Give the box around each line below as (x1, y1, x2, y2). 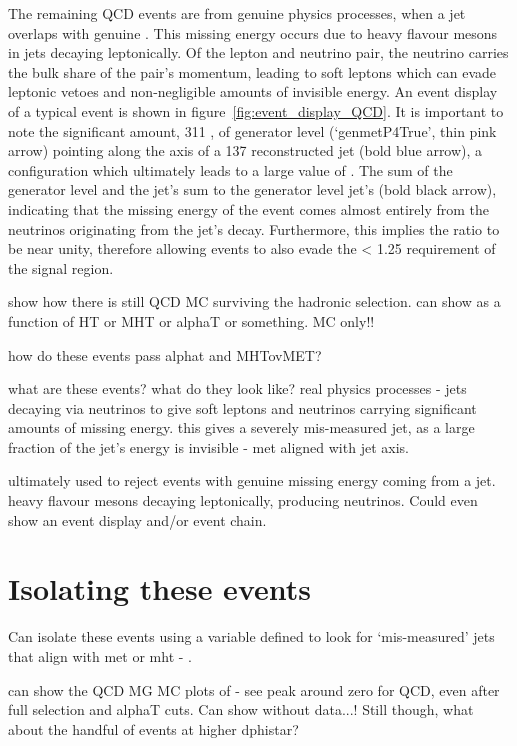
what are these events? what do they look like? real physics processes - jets (8, 378, 467, 399)
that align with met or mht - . (8, 645, 192, 666)
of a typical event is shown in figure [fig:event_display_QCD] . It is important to (8, 100, 504, 121)
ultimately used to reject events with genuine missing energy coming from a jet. (8, 470, 496, 491)
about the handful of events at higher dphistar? (8, 718, 299, 739)
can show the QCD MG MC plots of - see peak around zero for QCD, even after (8, 679, 500, 700)
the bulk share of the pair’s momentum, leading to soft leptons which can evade (8, 61, 497, 82)
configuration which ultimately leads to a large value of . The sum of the (8, 159, 453, 180)
